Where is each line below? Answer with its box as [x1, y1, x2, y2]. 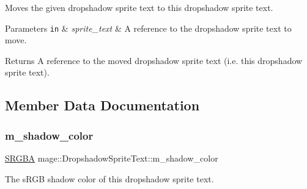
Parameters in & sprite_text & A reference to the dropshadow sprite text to [5, 21, 292, 34]
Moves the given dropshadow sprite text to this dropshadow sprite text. [5, 1, 273, 13]
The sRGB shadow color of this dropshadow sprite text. [5, 172, 214, 185]
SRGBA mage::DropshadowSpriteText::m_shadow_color [5, 152, 218, 165]
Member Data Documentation [5, 96, 200, 115]
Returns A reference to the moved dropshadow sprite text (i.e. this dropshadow [5, 54, 303, 66]
